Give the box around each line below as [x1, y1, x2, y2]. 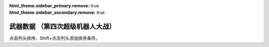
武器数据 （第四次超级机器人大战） [9, 23, 116, 31]
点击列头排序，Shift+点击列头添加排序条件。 [9, 35, 100, 41]
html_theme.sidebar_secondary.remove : [9, 10, 96, 16]
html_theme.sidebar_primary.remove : [9, 3, 90, 8]
